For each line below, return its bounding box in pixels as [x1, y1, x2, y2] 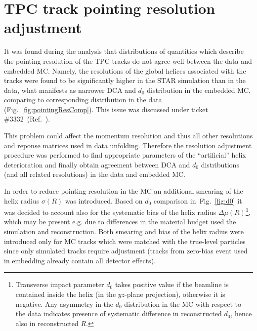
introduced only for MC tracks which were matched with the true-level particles [4, 236, 246, 246]
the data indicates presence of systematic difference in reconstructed [15, 308, 222, 319]
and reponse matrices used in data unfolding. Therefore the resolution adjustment [4, 140, 252, 150]
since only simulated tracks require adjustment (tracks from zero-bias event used [4, 246, 248, 256]
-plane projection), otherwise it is [125, 289, 225, 299]
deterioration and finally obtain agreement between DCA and [4, 159, 190, 169]
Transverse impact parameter [15, 279, 104, 290]
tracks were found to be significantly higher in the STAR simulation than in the [4, 75, 246, 85]
